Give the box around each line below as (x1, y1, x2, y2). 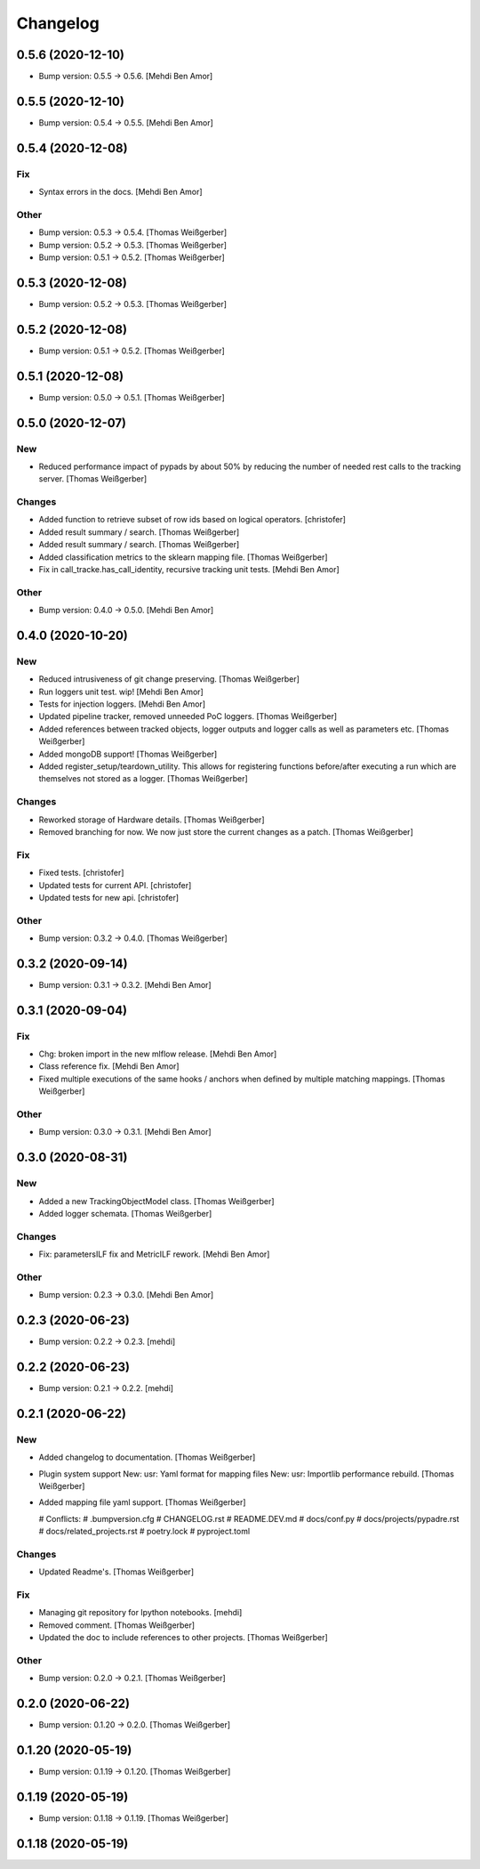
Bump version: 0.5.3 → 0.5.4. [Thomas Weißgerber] (38, 227, 228, 238)
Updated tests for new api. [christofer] (38, 892, 180, 902)
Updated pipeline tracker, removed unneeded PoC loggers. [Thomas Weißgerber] (38, 711, 338, 722)
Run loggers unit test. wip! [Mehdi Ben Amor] (38, 686, 204, 697)
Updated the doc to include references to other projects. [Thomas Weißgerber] (38, 1632, 328, 1643)
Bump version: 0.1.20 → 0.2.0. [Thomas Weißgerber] (38, 1719, 231, 1730)
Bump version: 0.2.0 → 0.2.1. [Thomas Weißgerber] (38, 1673, 226, 1684)
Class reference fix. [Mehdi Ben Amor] (38, 1061, 180, 1072)
